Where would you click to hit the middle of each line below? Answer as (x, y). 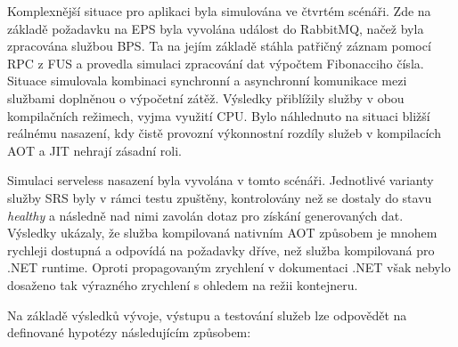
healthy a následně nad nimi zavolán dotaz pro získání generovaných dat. (205, 215)
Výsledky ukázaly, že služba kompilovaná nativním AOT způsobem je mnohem (222, 233)
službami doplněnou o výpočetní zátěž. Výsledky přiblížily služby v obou (206, 97)
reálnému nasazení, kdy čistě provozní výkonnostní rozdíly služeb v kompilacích (224, 133)
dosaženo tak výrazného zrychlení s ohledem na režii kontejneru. (183, 284)
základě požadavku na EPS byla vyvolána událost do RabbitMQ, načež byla (216, 28)
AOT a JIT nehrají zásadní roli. (94, 150)
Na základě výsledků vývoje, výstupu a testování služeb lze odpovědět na (207, 315)
